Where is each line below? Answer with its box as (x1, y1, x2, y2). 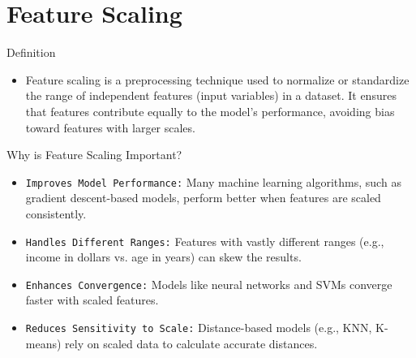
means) (25, 334, 62, 352)
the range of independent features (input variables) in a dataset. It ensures (25, 87, 397, 104)
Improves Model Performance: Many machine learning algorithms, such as (25, 173, 401, 190)
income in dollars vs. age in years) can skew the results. (25, 248, 302, 265)
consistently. (25, 205, 87, 222)
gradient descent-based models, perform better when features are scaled (25, 189, 381, 206)
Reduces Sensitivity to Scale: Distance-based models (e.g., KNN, (25, 319, 372, 336)
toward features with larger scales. (25, 119, 195, 136)
